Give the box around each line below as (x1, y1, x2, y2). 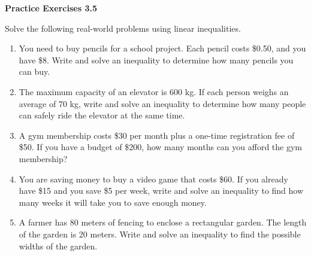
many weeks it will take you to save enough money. (19, 196, 207, 208)
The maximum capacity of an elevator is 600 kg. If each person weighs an (19, 85, 289, 97)
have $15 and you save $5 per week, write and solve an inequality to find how (19, 184, 304, 197)
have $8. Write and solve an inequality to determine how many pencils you (19, 53, 294, 66)
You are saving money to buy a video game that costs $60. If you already (19, 172, 288, 185)
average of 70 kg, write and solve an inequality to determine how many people (19, 97, 306, 109)
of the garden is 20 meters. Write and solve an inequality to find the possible (19, 227, 301, 240)
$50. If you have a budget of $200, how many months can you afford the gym (19, 141, 303, 153)
